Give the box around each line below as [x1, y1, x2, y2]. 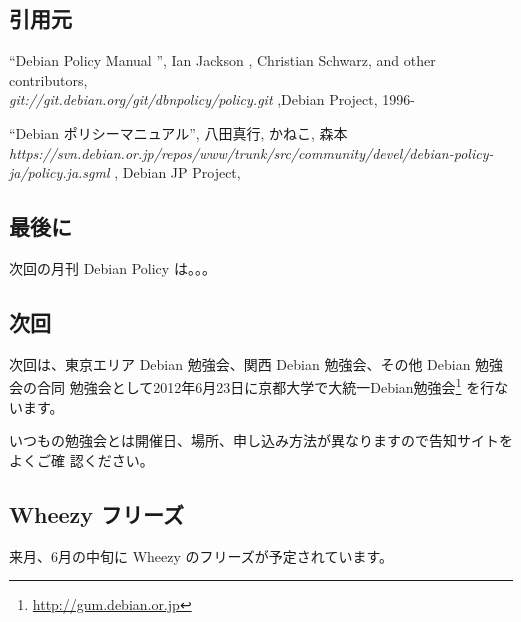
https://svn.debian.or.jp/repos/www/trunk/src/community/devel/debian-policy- [9, 142, 494, 163]
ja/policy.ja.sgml [9, 162, 110, 183]
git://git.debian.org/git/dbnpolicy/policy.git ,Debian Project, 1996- [9, 89, 415, 110]
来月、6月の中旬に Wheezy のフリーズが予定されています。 [9, 545, 394, 566]
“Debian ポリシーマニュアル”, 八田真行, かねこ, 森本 [9, 122, 348, 143]
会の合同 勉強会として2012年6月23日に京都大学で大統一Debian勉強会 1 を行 [9, 374, 495, 398]
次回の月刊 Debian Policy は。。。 [9, 257, 216, 278]
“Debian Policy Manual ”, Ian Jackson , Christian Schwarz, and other [9, 50, 436, 71]
